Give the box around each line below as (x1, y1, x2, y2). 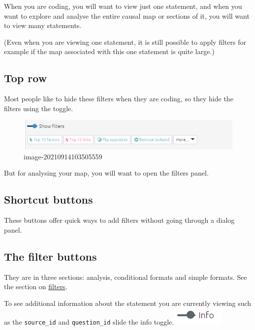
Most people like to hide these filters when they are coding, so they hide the (4, 93, 233, 104)
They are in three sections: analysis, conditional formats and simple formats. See (4, 271, 247, 282)
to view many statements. (4, 20, 82, 30)
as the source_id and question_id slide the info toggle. (4, 317, 174, 327)
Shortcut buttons (4, 192, 93, 207)
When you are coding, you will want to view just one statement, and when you (4, 1, 242, 11)
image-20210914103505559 (24, 151, 102, 161)
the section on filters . (4, 281, 67, 292)
